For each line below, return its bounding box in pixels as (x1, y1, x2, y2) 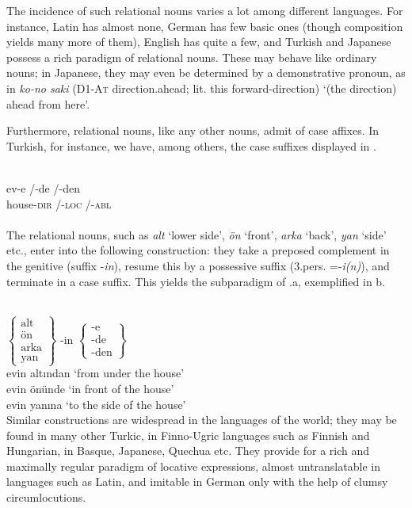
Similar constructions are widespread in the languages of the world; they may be (6, 411, 397, 428)
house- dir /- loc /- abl (6, 195, 112, 212)
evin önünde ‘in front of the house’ (6, 380, 174, 396)
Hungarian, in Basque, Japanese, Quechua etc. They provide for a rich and (6, 442, 370, 459)
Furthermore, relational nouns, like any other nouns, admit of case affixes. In (6, 122, 380, 139)
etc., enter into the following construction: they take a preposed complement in (6, 242, 390, 258)
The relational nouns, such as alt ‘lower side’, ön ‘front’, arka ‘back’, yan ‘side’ (6, 226, 387, 243)
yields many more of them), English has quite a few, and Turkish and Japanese (6, 33, 391, 50)
